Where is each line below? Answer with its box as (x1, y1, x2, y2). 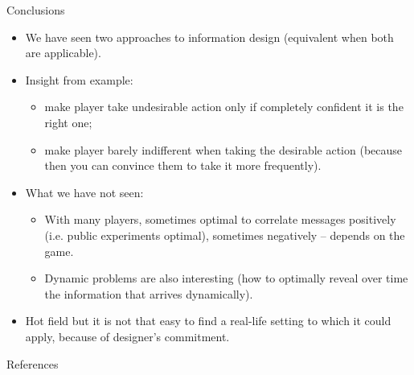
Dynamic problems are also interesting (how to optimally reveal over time (44, 270, 408, 286)
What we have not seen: (25, 183, 144, 200)
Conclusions (6, 2, 65, 18)
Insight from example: (25, 71, 133, 88)
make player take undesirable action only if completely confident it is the (44, 98, 404, 115)
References (6, 355, 59, 372)
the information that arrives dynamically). (44, 285, 253, 302)
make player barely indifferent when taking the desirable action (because (44, 141, 403, 158)
